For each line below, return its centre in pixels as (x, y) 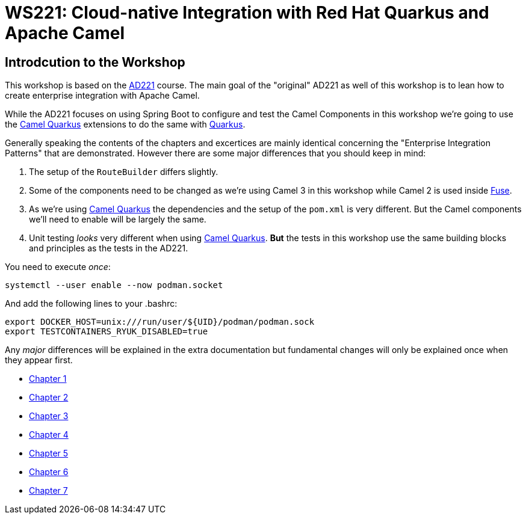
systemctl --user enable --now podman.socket (114, 285)
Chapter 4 (49, 435)
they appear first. (39, 360)
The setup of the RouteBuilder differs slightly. (124, 172)
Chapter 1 (48, 379)
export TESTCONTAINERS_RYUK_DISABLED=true (107, 332)
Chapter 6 (49, 472)
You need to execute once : (58, 267)
